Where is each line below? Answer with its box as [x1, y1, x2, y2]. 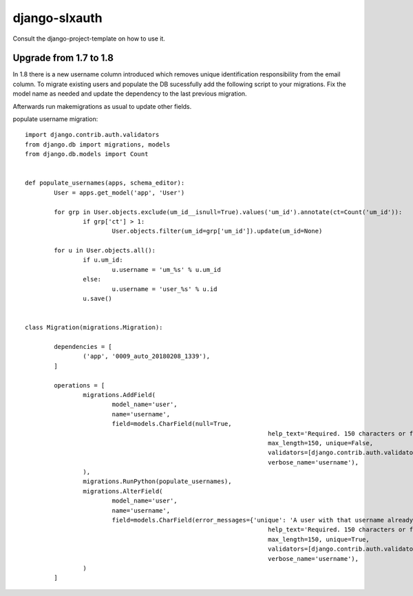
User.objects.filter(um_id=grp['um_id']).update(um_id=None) [112, 227, 323, 235]
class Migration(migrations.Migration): [25, 323, 163, 332]
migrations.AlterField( [83, 487, 163, 495]
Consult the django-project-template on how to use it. [12, 34, 165, 43]
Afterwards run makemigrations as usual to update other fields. [12, 102, 192, 110]
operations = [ [54, 381, 105, 389]
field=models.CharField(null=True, [112, 420, 232, 428]
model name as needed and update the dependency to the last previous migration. [12, 89, 247, 98]
